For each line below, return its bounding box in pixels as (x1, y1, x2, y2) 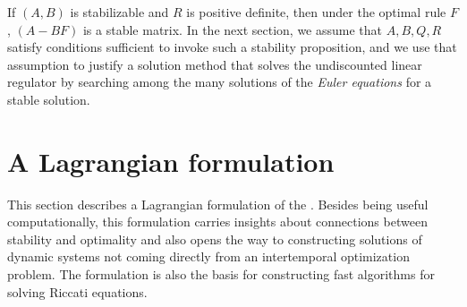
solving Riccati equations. (7, 282, 148, 301)
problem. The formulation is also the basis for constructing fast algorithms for (7, 265, 435, 284)
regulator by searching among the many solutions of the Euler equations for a (7, 72, 432, 91)
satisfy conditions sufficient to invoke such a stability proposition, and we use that (7, 38, 457, 56)
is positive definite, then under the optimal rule (186, 3, 446, 21)
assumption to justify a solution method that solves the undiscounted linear (7, 55, 422, 73)
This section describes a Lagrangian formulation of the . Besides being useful (7, 194, 429, 213)
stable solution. (7, 90, 90, 108)
